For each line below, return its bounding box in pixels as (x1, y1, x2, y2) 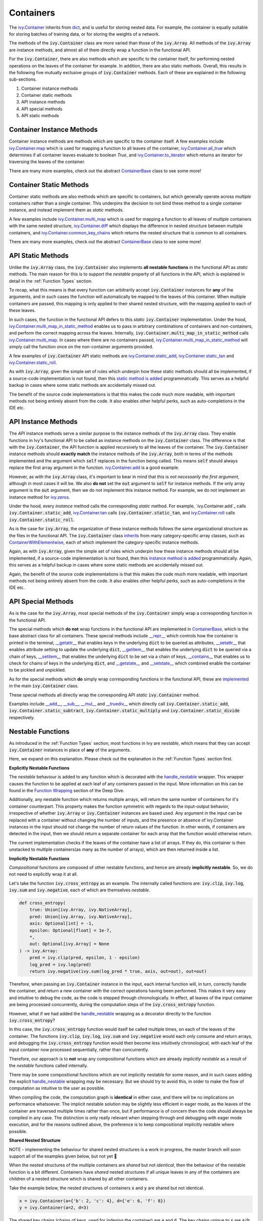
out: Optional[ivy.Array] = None (29, 941, 110, 947)
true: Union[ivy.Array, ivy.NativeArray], (29, 907, 132, 913)
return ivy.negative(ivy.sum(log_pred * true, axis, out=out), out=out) (29, 968, 207, 974)
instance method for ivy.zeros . (9, 494, 70, 500)
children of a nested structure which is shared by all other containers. (9, 1176, 149, 1182)
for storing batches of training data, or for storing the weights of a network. (9, 31, 160, 37)
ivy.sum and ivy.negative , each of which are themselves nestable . (9, 887, 150, 893)
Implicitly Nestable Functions (9, 855, 70, 862)
